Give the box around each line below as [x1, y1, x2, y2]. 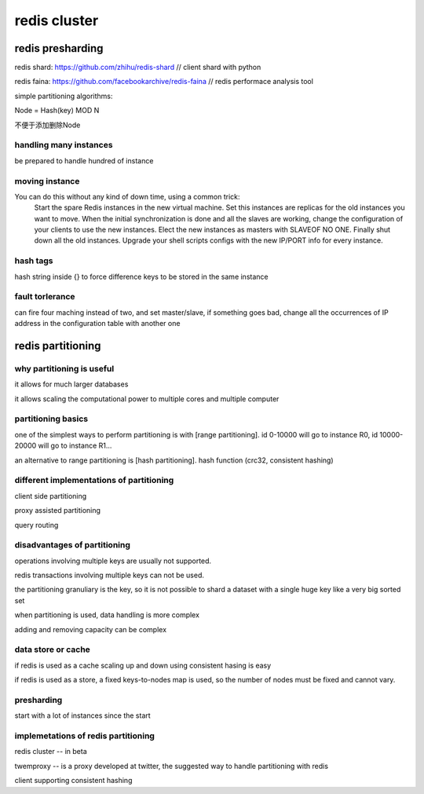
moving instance [14, 175, 80, 186]
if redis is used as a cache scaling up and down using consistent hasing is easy [14, 660, 272, 670]
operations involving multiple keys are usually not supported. [14, 556, 212, 565]
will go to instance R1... [38, 441, 112, 451]
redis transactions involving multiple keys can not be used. [14, 570, 204, 580]
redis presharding [14, 42, 104, 55]
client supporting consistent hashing [14, 776, 133, 785]
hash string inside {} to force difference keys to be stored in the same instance [14, 272, 269, 281]
